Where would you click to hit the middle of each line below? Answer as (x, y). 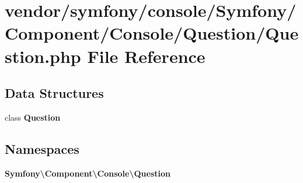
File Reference (146, 56)
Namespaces (42, 148)
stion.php (43, 56)
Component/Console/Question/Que (152, 33)
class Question (33, 117)
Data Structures (54, 93)
